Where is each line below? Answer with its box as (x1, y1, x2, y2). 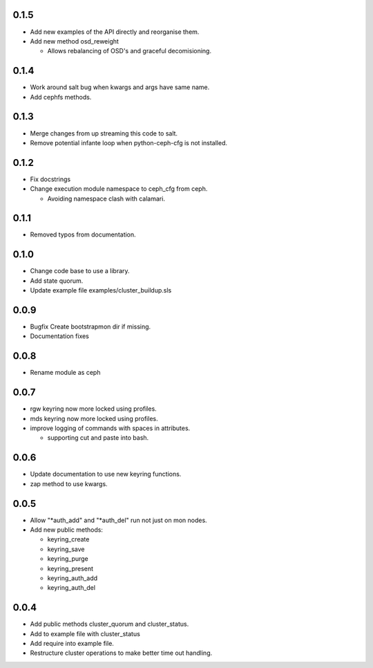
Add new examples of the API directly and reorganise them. (30, 28, 200, 36)
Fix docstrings (30, 175, 71, 183)
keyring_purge (47, 555, 89, 563)
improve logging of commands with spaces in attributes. (30, 424, 191, 432)
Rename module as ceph (30, 369, 101, 377)
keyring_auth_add (47, 574, 98, 582)
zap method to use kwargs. (30, 479, 108, 488)
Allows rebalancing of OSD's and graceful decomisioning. (47, 47, 212, 55)
